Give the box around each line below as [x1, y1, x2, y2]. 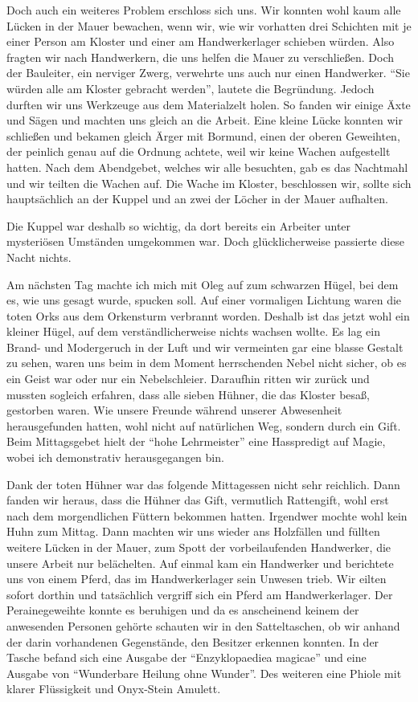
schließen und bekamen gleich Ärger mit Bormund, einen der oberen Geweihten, [6, 127, 400, 144]
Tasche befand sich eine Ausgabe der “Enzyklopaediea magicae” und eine [6, 649, 367, 666]
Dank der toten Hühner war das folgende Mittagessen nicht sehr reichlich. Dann [6, 475, 400, 492]
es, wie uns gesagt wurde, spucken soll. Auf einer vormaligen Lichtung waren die [6, 292, 402, 308]
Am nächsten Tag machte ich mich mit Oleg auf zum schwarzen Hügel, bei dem [6, 275, 399, 292]
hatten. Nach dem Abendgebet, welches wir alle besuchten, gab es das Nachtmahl [6, 158, 408, 175]
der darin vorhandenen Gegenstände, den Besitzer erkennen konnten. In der [6, 633, 379, 650]
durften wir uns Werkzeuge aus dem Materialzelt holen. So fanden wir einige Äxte [6, 96, 411, 112]
